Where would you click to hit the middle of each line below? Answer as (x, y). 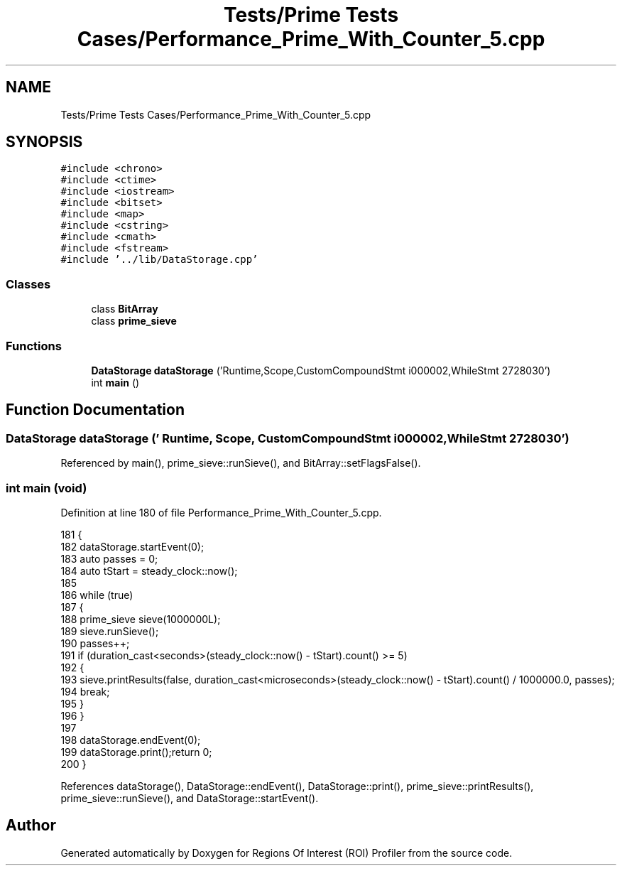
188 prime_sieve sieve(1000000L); (141, 619)
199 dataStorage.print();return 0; (136, 752)
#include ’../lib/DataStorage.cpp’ (159, 260)
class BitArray (125, 309)
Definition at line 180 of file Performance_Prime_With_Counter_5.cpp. (221, 512)
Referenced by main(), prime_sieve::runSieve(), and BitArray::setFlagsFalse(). (241, 463)
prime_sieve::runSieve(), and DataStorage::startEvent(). (190, 798)
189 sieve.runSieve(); (110, 631)
